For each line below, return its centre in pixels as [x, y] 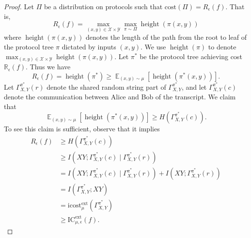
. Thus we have [48, 67]
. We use [153, 47]
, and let [194, 87]
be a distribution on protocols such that [103, 6]
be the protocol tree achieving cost [191, 56]
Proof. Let [19, 6]
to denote [222, 47]
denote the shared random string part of [106, 87]
